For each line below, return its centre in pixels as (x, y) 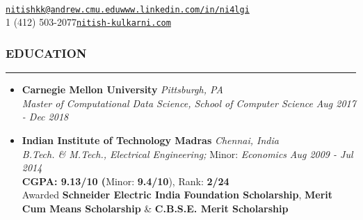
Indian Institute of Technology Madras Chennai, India (150, 140)
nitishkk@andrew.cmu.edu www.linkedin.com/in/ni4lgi (128, 9)
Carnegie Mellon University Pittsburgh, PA (122, 89)
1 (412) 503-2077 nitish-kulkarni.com (88, 22)
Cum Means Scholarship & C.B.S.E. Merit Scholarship (155, 208)
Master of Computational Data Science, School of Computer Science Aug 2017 (189, 103)
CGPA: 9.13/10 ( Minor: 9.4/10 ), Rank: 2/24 (126, 181)
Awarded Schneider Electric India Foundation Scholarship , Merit (177, 195)
